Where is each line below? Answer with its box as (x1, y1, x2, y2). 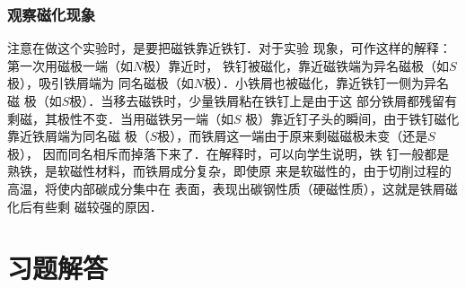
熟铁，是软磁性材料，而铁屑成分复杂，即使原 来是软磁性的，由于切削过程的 (7, 161, 452, 180)
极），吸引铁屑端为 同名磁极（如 (7, 74, 194, 92)
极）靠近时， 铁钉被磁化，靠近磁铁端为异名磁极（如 (143, 56, 449, 74)
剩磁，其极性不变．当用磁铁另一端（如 (7, 109, 233, 127)
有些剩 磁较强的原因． (31, 196, 163, 215)
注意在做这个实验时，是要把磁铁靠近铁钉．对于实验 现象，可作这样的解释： (7, 39, 452, 57)
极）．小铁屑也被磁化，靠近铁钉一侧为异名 (203, 74, 449, 92)
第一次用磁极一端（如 (7, 56, 133, 74)
